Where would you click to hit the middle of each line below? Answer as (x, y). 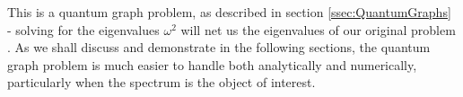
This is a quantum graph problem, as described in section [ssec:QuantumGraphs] (229, 12)
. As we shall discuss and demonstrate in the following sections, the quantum (219, 47)
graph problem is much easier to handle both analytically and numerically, (212, 64)
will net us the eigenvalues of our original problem (318, 29)
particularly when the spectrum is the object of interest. (162, 82)
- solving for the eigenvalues (83, 29)
